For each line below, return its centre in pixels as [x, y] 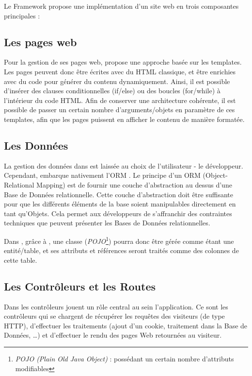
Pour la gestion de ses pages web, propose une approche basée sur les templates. [123, 62]
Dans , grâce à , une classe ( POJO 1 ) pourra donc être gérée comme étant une [119, 240]
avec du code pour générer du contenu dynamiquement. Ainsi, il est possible [117, 81]
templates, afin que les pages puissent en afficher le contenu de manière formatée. [124, 119]
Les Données [36, 145]
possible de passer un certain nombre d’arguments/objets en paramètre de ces [119, 110]
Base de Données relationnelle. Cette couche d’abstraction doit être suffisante [118, 194]
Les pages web [40, 42]
